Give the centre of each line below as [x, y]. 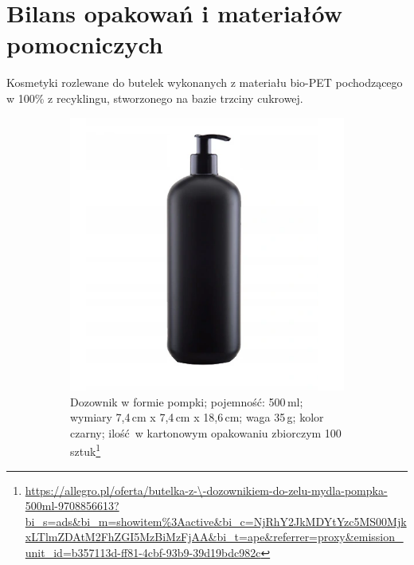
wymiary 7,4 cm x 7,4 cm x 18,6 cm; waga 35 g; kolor [197, 417]
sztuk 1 [86, 450]
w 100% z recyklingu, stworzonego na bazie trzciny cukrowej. [155, 98]
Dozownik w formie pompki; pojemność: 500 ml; [187, 401]
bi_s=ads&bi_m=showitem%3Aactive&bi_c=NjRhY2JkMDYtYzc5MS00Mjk [216, 521]
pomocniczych [85, 44]
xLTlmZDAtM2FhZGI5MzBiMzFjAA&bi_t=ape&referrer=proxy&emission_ [214, 537]
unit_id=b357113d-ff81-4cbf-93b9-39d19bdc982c [143, 553]
